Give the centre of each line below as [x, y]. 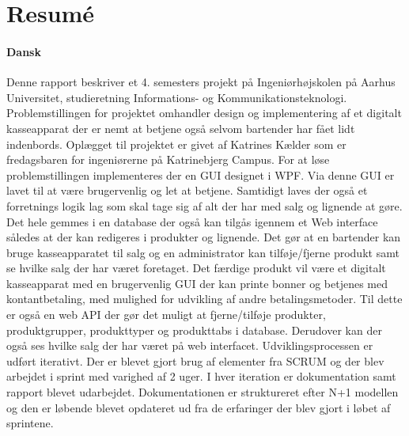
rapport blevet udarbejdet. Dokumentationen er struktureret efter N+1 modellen [203, 392]
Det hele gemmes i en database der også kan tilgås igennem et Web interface [192, 221]
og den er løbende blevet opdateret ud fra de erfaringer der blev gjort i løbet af [199, 407]
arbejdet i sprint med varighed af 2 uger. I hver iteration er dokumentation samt [201, 376]
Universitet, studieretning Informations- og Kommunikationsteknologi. [177, 97]
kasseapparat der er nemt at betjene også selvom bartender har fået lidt [181, 128]
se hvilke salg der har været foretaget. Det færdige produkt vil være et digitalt [196, 268]
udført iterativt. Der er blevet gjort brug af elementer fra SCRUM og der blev [195, 360]
